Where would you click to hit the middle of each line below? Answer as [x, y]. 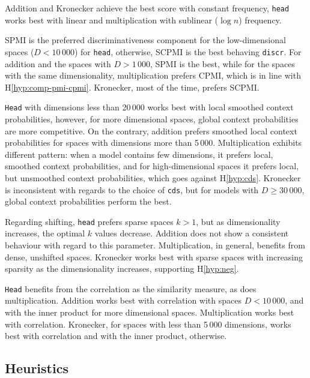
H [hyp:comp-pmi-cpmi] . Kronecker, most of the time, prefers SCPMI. [132, 87]
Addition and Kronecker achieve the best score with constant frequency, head [147, 8]
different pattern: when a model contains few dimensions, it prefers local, [139, 154]
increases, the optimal [45, 233]
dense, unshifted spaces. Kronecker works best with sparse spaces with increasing [154, 256]
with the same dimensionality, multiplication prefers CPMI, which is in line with [153, 75]
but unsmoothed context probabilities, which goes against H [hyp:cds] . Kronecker [153, 177]
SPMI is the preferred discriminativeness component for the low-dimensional [145, 40]
